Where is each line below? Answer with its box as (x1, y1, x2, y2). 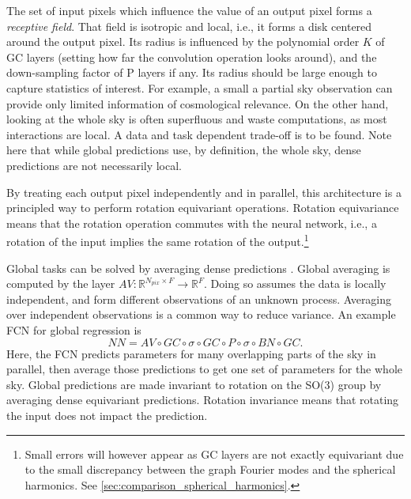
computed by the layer (6, 275, 115, 292)
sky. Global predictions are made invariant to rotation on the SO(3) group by (6, 376, 382, 392)
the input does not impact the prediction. (6, 406, 208, 423)
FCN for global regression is (6, 321, 141, 338)
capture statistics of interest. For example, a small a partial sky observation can (6, 79, 393, 96)
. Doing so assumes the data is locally (204, 275, 386, 292)
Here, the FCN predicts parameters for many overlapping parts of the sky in (6, 345, 376, 361)
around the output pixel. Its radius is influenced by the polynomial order (6, 33, 360, 50)
